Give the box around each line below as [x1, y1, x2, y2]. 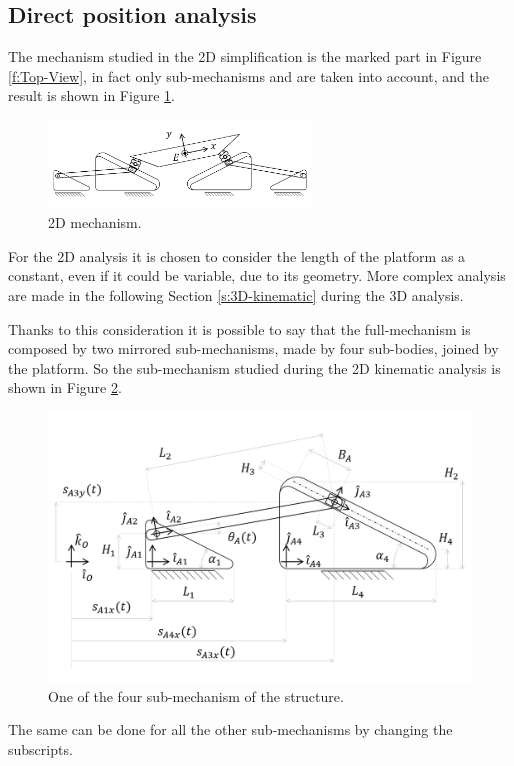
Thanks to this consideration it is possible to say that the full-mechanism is [8, 318, 471, 339]
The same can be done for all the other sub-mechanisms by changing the [8, 719, 453, 740]
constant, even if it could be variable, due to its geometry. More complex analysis [8, 265, 506, 286]
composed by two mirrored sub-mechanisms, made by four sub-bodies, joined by [8, 338, 499, 359]
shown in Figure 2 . [8, 377, 122, 398]
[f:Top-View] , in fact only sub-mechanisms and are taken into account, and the [8, 65, 489, 86]
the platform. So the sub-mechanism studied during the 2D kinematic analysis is [8, 357, 501, 378]
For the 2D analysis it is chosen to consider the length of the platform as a [8, 245, 466, 266]
